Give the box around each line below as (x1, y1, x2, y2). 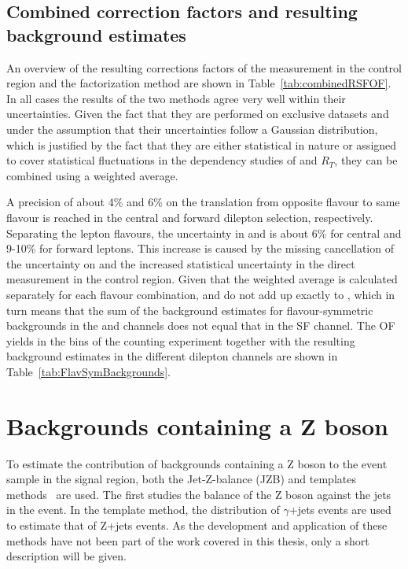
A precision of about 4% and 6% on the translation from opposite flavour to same (6, 194, 400, 210)
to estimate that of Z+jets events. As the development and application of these (6, 516, 388, 533)
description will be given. (6, 548, 127, 564)
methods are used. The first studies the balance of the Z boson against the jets (6, 486, 391, 502)
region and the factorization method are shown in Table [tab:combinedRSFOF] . (6, 75, 391, 91)
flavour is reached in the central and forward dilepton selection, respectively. (6, 209, 373, 225)
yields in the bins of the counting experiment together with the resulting (6, 332, 355, 349)
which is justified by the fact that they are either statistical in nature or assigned (6, 136, 397, 153)
